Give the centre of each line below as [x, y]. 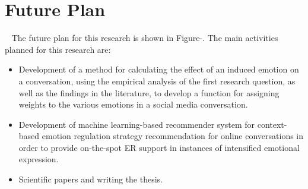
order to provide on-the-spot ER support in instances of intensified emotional [159, 147]
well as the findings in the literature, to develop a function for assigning [149, 92]
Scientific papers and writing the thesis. [91, 179]
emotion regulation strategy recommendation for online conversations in [173, 136]
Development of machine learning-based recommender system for [137, 124]
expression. [39, 159]
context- [272, 124]
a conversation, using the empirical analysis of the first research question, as [157, 81]
